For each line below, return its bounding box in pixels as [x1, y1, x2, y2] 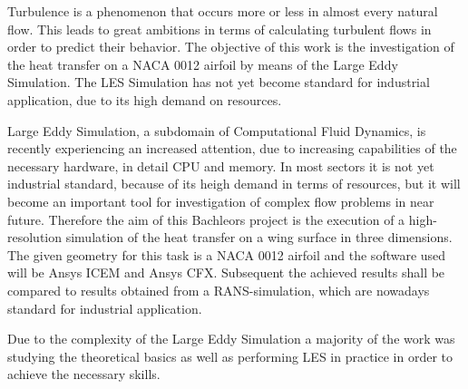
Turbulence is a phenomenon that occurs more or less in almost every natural [7, 2, 438, 20]
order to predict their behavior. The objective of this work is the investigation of [7, 37, 454, 56]
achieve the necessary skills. [7, 365, 161, 384]
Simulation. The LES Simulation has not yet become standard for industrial [7, 73, 430, 92]
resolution [7, 228, 63, 247]
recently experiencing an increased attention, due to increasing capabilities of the [7, 139, 457, 158]
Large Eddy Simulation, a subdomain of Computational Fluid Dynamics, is [7, 121, 426, 140]
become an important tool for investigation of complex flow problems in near [7, 191, 434, 210]
